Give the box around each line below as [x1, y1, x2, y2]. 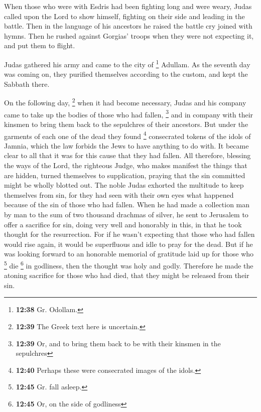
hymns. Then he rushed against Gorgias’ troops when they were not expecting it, [4, 30, 254, 41]
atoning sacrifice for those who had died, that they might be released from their [4, 270, 249, 281]
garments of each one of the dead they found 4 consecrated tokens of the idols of [4, 129, 251, 141]
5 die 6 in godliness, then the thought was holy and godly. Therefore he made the [4, 258, 253, 270]
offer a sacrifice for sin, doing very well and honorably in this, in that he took [4, 219, 242, 229]
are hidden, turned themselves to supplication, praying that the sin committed [4, 170, 245, 180]
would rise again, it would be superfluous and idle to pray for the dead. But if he [4, 238, 253, 249]
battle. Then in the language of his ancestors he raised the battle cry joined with [4, 21, 252, 31]
